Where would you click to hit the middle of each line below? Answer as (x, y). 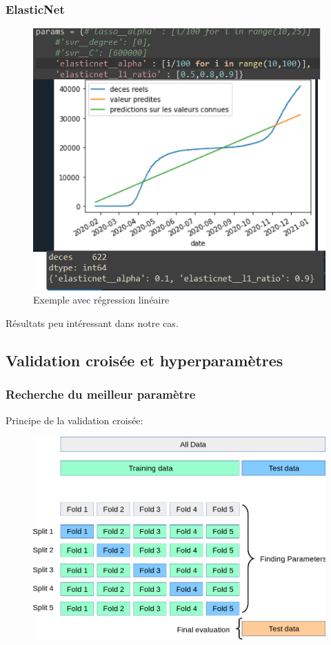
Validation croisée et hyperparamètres (144, 360)
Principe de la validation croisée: (74, 420)
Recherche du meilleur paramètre (101, 394)
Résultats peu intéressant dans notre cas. (92, 323)
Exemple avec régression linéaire (101, 300)
